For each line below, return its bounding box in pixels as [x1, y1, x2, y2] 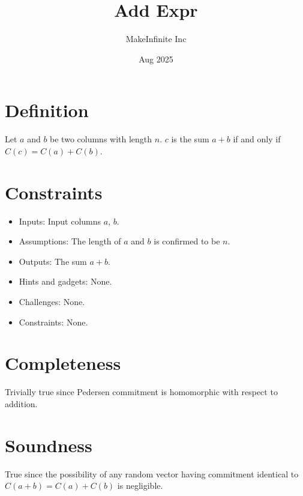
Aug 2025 [139, 52, 173, 65]
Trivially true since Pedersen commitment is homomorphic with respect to [5, 386, 278, 398]
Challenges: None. [19, 295, 85, 307]
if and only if [233, 133, 281, 145]
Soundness [5, 432, 92, 457]
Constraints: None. [19, 315, 88, 328]
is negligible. [117, 479, 163, 492]
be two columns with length [50, 133, 152, 145]
